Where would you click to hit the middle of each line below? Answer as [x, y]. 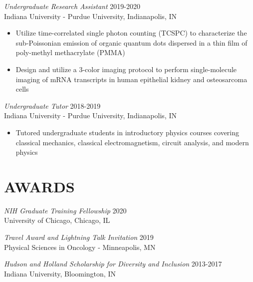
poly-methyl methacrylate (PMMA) [70, 52]
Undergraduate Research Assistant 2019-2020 [72, 6]
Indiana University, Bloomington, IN [60, 273]
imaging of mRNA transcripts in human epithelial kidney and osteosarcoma [131, 79]
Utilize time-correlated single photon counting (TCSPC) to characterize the [131, 33]
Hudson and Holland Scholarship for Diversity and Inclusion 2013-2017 [113, 264]
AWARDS [39, 186]
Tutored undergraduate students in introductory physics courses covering [127, 132]
